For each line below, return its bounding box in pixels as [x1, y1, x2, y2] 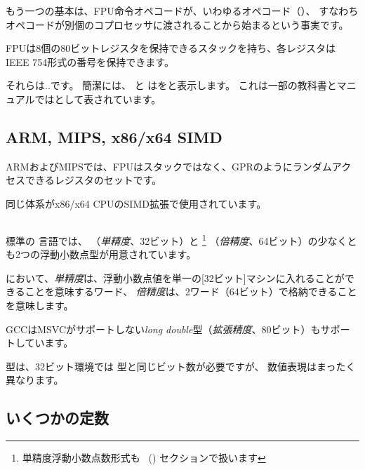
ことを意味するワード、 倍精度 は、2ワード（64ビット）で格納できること [25, 284, 357, 299]
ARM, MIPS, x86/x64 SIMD [6, 126, 223, 147]
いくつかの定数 [6, 407, 109, 429]
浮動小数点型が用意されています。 [39, 247, 197, 262]
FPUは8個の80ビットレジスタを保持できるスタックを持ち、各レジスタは [6, 41, 336, 55]
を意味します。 [6, 297, 74, 312]
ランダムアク [292, 159, 352, 173]
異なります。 [6, 372, 64, 387]
